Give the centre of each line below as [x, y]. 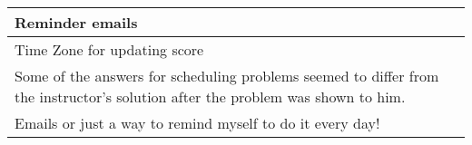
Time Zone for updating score [109, 49]
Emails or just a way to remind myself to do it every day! [197, 123]
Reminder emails [76, 22]
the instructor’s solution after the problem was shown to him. [210, 97]
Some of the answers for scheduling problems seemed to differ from [227, 76]
